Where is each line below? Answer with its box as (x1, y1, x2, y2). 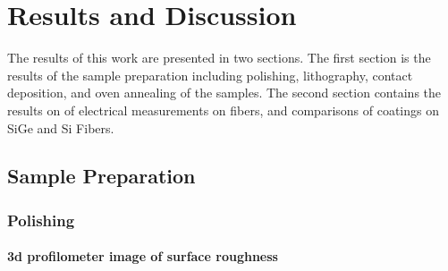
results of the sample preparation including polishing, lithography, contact (7, 65, 413, 84)
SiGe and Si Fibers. (7, 118, 114, 137)
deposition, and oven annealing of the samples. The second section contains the (7, 83, 441, 102)
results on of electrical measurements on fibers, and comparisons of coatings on (7, 100, 439, 119)
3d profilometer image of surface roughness (7, 247, 278, 266)
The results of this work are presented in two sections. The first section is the (7, 48, 431, 67)
